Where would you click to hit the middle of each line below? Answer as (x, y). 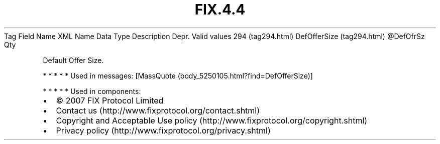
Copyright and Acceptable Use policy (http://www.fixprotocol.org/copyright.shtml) (212, 120)
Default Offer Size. (73, 60)
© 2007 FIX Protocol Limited (110, 100)
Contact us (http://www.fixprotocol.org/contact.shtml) (158, 110)
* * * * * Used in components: (92, 91)
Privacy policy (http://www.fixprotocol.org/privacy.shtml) (163, 130)
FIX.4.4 (220, 9)
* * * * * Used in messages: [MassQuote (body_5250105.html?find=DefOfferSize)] (178, 75)
